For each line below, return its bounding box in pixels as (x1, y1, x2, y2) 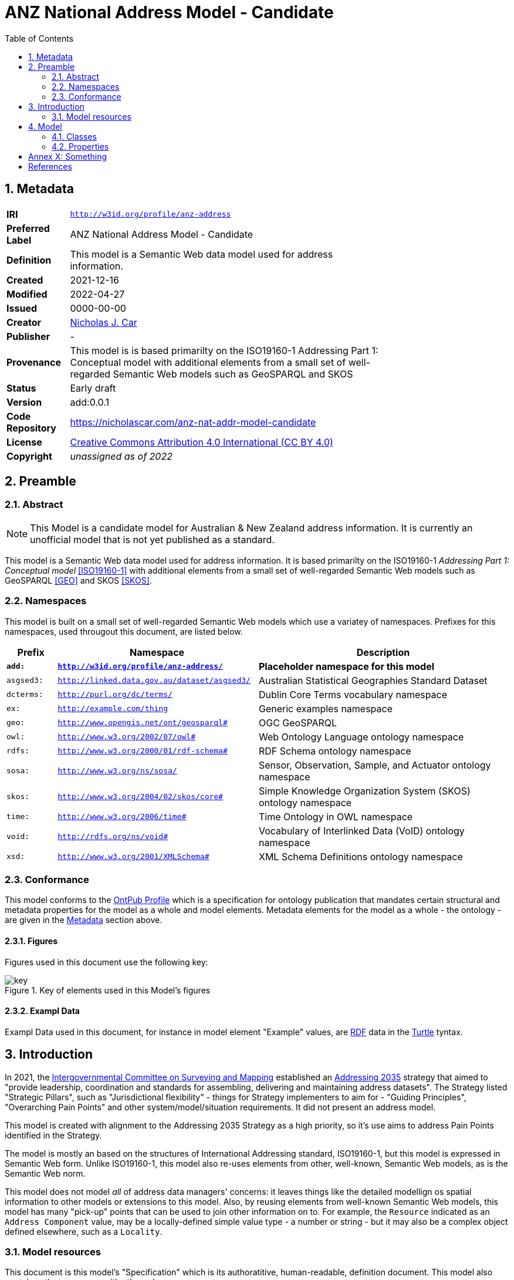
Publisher (6, 330, 50, 342)
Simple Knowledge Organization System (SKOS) (258, 784, 471, 797)
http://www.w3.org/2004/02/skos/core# (58, 792, 223, 801)
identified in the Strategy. (5, 1130, 102, 1140)
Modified (6, 288, 48, 300)
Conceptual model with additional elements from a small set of (70, 356, 346, 368)
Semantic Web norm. (5, 1168, 86, 1178)
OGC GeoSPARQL (258, 716, 337, 729)
